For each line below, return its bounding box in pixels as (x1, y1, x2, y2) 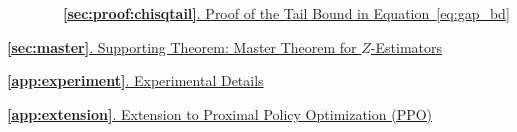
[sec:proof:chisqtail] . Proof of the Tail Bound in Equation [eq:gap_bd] (63, 3, 510, 23)
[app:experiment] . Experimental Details (7, 70, 264, 91)
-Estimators (370, 36, 443, 57)
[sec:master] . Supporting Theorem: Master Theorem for (7, 36, 357, 57)
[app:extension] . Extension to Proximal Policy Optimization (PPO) (7, 103, 433, 124)
